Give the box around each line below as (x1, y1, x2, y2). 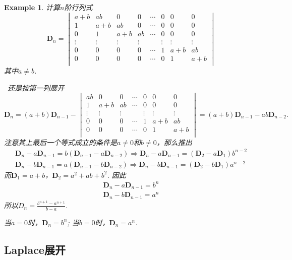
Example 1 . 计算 (4, 2, 61, 12)
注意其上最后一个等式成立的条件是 (4, 137, 117, 147)
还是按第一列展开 (8, 82, 65, 93)
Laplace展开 (4, 241, 66, 257)
